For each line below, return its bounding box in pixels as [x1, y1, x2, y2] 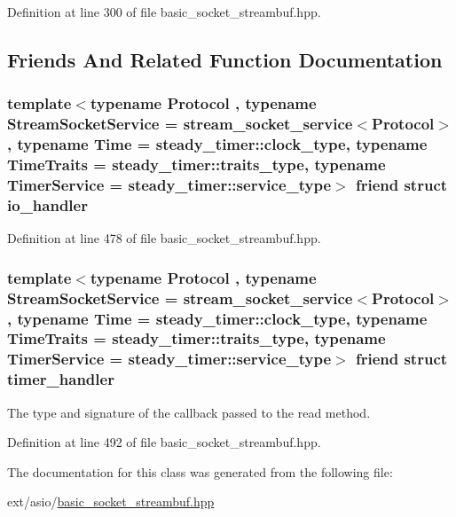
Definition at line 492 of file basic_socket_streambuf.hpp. [7, 433, 321, 451]
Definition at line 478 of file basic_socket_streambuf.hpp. [7, 229, 321, 247]
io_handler [7, 193, 88, 215]
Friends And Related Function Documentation [7, 45, 443, 73]
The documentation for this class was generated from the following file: [7, 462, 393, 481]
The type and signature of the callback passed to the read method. [7, 403, 371, 421]
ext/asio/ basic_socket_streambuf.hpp [7, 492, 215, 511]
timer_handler [7, 368, 114, 390]
